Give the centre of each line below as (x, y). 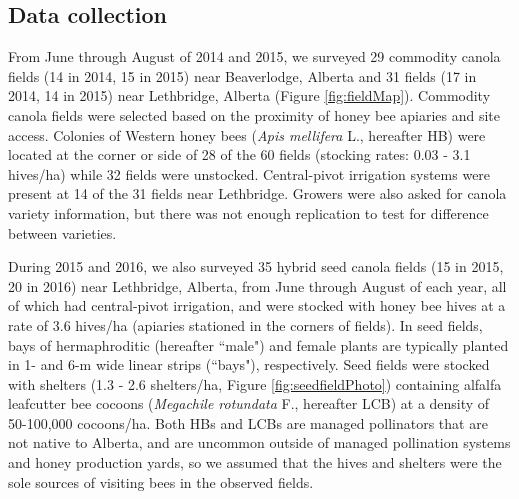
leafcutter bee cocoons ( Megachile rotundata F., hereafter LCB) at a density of (249, 403)
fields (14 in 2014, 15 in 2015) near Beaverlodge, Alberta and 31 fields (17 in (242, 75)
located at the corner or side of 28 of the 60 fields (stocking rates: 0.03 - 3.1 (239, 154)
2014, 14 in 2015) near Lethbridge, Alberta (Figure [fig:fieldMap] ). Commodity (249, 95)
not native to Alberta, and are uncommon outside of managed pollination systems (259, 442)
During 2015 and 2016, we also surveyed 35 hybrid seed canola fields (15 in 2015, (256, 266)
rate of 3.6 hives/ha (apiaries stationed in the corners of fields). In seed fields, (245, 324)
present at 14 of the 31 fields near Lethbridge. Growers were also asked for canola (257, 193)
